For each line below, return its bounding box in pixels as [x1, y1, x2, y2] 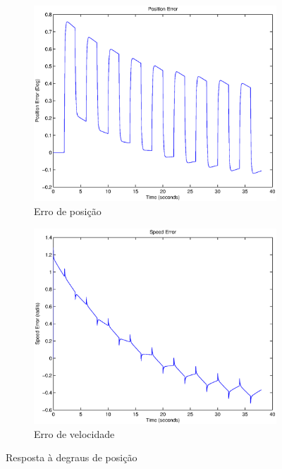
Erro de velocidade [34, 426, 115, 441]
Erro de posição [34, 204, 102, 219]
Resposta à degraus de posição [6, 450, 137, 465]
